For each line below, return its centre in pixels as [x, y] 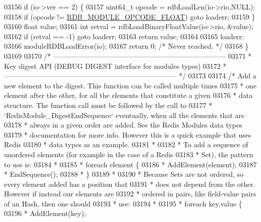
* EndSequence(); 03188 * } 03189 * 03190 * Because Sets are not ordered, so [124, 174]
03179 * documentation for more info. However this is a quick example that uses [128, 134]
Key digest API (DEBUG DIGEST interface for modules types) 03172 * [115, 66]
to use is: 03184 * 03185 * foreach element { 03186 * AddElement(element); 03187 [130, 164]
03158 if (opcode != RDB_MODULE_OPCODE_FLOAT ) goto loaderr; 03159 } [130, 16]
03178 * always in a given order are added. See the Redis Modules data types [123, 125]
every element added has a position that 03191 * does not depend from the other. [130, 184]
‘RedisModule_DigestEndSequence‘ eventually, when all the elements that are [124, 115]
